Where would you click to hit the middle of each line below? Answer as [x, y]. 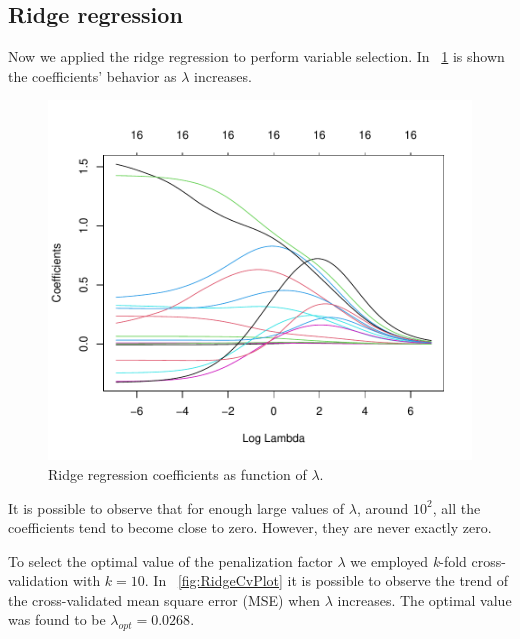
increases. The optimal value [424, 599]
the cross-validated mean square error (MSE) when [164, 599]
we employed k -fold [408, 560]
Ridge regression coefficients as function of [177, 473]
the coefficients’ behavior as [92, 75]
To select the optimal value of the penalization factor [170, 560]
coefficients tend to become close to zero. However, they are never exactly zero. [250, 527]
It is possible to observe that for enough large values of [176, 507]
